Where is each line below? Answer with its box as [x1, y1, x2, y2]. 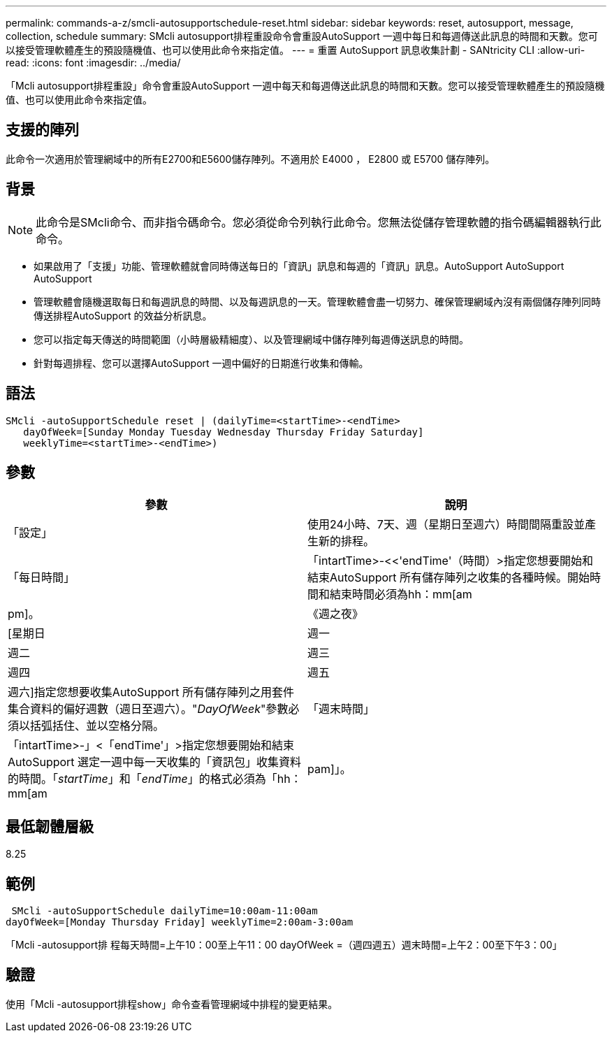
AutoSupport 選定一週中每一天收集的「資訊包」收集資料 [8, 755, 302, 770]
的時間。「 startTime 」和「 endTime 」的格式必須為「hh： [8, 772, 302, 786]
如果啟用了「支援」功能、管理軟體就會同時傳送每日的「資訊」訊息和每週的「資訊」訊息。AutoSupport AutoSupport [34, 259, 564, 272]
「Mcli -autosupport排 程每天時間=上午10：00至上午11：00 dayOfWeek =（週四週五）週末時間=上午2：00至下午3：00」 [6, 939, 562, 951]
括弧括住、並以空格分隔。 [30, 719, 165, 733]
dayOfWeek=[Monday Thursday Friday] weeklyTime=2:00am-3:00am [6, 916, 354, 928]
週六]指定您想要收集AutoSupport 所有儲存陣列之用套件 [8, 685, 294, 700]
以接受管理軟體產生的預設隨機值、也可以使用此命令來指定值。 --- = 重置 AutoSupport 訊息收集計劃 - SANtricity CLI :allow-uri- [6, 44, 585, 56]
